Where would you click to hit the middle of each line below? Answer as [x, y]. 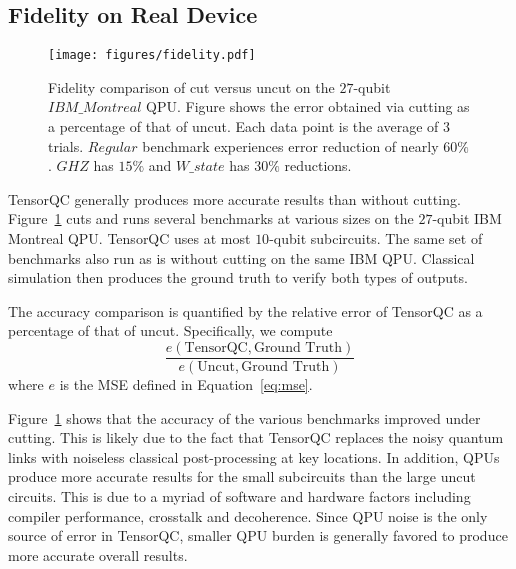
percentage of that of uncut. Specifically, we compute [170, 330]
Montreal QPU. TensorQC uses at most [129, 238]
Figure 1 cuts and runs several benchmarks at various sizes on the [211, 218]
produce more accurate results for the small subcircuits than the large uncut [242, 476]
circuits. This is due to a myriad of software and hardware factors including [239, 496]
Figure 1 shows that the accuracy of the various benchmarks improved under [244, 417]
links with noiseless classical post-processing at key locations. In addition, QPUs [254, 456]
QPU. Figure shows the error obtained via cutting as [308, 106]
